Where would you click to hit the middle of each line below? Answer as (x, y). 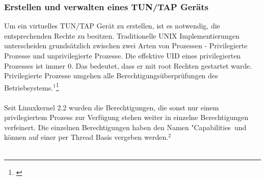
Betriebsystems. (29, 87)
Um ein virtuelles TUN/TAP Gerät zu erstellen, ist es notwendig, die (112, 26)
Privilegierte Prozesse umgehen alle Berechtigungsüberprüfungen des (111, 76)
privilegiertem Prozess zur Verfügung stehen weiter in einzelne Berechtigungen (126, 117)
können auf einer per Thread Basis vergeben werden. (86, 137)
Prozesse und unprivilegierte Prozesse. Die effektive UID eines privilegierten (123, 55)
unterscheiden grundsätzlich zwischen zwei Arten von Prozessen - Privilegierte (126, 46)
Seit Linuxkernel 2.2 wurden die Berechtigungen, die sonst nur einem (112, 107)
